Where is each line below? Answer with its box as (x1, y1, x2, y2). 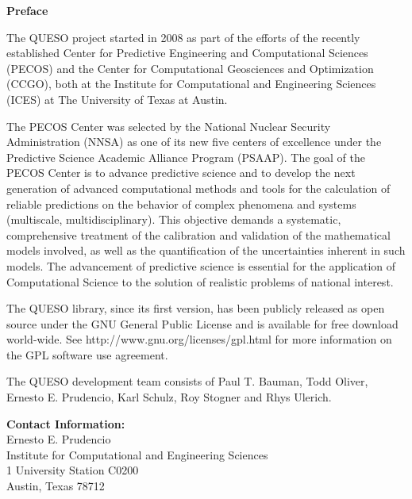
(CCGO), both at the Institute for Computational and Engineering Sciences (6, 75, 376, 92)
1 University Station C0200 (6, 462, 139, 478)
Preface (6, 2, 48, 18)
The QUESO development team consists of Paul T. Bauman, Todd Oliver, (6, 373, 368, 390)
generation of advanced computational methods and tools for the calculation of (6, 179, 391, 196)
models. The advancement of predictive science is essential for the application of (6, 257, 396, 274)
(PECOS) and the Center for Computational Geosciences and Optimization (6, 59, 374, 76)
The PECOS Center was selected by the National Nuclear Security (6, 117, 331, 134)
